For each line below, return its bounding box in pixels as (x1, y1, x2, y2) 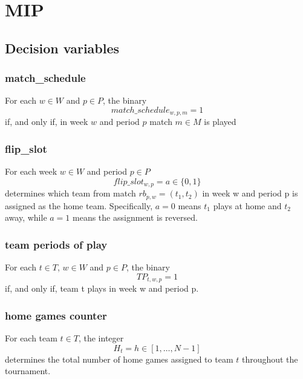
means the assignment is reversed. (73, 211, 198, 224)
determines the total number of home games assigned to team (5, 352, 233, 365)
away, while (5, 211, 47, 224)
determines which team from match (5, 187, 136, 200)
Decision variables (5, 38, 120, 57)
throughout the (241, 352, 298, 365)
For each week (5, 165, 57, 178)
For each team (5, 332, 57, 344)
